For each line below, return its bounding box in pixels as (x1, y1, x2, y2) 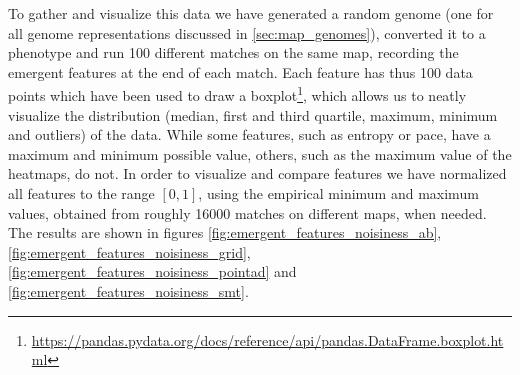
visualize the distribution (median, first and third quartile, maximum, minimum (8, 104, 498, 125)
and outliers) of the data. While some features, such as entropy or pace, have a (8, 124, 491, 145)
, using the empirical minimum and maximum (198, 183, 479, 203)
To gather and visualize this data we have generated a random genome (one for (8, 3, 494, 23)
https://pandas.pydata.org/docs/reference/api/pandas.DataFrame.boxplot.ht (31, 329, 504, 350)
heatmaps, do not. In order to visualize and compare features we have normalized (8, 163, 507, 184)
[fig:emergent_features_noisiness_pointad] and (8, 261, 297, 282)
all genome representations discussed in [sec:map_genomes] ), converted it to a (8, 22, 486, 43)
